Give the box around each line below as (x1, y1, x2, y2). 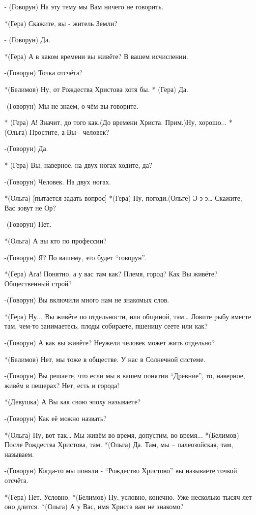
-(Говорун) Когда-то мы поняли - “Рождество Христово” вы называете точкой (4, 465, 237, 476)
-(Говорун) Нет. (4, 219, 52, 229)
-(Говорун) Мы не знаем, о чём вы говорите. (4, 100, 139, 111)
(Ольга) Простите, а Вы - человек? (4, 126, 110, 137)
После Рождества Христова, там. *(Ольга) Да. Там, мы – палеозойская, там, (4, 439, 233, 450)
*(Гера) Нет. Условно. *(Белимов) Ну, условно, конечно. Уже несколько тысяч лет (4, 491, 252, 502)
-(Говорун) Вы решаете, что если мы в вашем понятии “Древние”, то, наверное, (4, 370, 245, 381)
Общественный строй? (4, 278, 72, 288)
